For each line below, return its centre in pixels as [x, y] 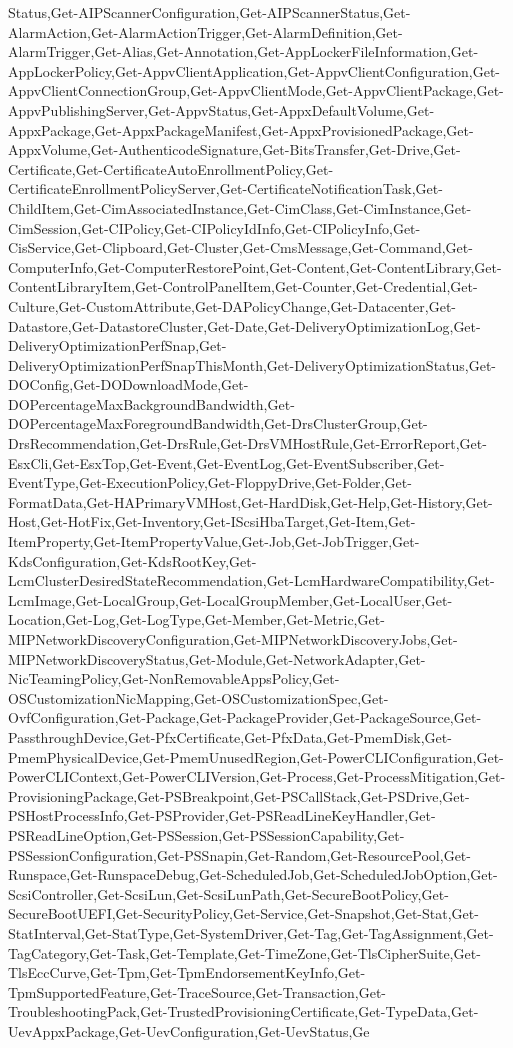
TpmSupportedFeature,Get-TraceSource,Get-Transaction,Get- [197, 991]
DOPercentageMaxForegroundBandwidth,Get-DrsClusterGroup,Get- [218, 423]
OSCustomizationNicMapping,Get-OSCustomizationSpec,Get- [198, 697]
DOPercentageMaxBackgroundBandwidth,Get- [151, 403]
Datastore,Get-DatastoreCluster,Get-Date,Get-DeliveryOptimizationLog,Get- [244, 325]
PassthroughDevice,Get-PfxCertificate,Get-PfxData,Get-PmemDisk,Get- [230, 736]
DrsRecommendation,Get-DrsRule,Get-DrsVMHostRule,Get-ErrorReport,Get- [247, 443]
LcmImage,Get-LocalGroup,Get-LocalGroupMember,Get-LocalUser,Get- [230, 599]
